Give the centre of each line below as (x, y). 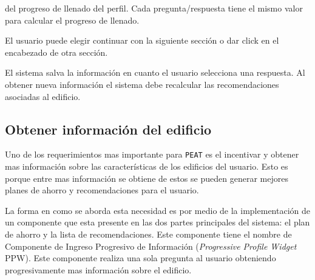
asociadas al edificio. (43, 96)
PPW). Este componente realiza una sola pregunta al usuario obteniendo (141, 258)
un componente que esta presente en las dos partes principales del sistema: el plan (157, 222)
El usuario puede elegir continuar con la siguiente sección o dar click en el (142, 40)
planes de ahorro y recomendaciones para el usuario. (102, 190)
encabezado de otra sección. (56, 52)
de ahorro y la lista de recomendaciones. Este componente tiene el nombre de (148, 234)
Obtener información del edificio (108, 129)
